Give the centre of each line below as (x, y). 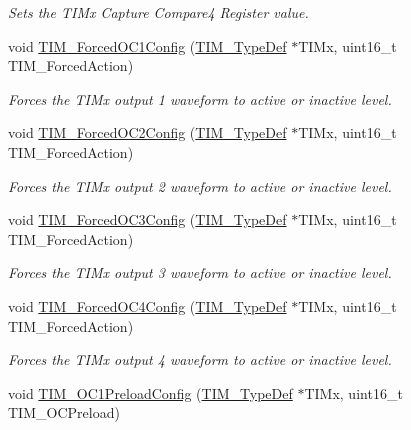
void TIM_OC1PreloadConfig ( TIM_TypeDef (150, 392)
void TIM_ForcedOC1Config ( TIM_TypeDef (147, 45)
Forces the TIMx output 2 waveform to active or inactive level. (200, 185)
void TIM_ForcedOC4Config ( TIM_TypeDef (147, 305)
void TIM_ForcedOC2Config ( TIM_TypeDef (147, 132)
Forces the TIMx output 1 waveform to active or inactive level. (200, 98)
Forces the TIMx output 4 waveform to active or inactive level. (200, 359)
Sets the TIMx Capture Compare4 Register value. (158, 12)
